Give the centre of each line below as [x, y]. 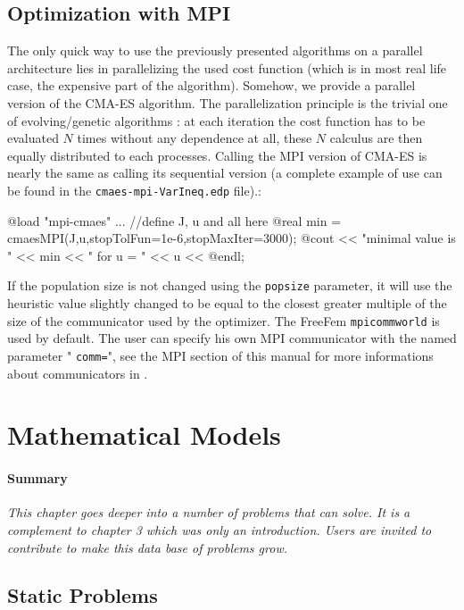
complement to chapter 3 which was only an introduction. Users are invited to [220, 529]
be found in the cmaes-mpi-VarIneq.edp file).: [134, 190]
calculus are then [376, 138]
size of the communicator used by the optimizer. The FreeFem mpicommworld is [224, 320]
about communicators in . [78, 373]
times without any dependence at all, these [195, 138]
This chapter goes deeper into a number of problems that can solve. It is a [209, 512]
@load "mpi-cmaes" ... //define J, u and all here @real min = [174, 220]
